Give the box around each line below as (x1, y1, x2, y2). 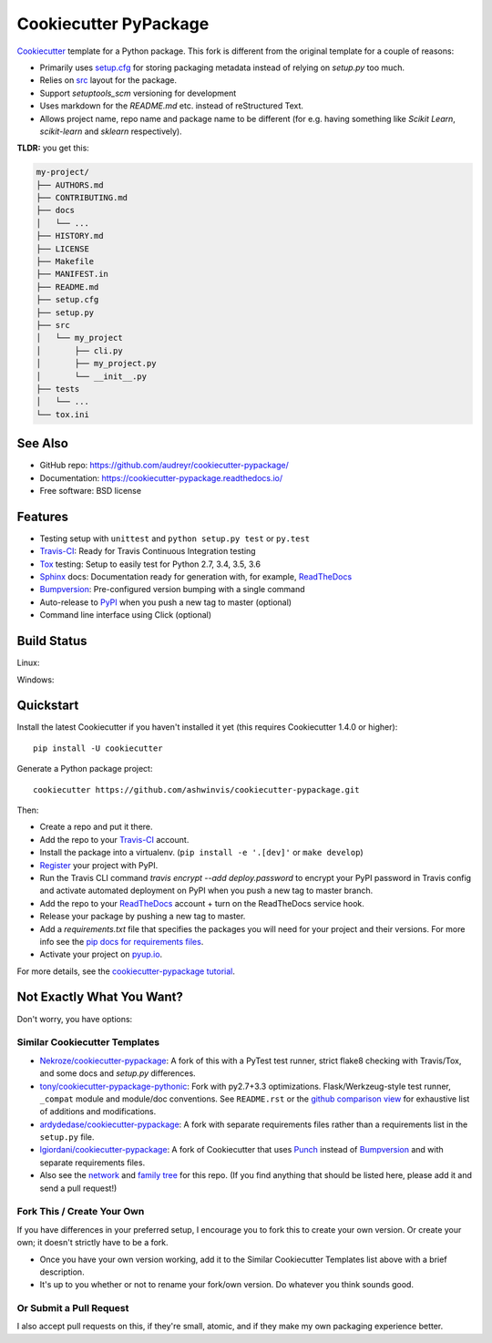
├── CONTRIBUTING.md (36, 192, 128, 203)
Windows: (16, 674, 55, 685)
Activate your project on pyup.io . (39, 948, 163, 960)
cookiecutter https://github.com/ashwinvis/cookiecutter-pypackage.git (33, 784, 360, 795)
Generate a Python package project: (16, 764, 153, 774)
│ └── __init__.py (36, 371, 148, 382)
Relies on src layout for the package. (39, 75, 178, 86)
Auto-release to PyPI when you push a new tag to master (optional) (39, 597, 292, 608)
